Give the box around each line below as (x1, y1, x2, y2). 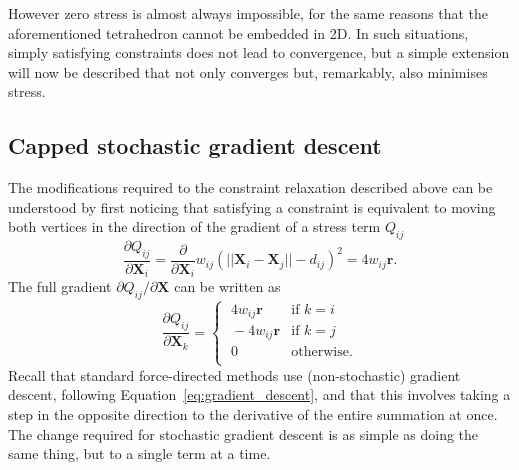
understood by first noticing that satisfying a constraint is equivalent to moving (8, 196, 496, 217)
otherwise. (291, 345, 353, 360)
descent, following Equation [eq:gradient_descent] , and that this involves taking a (8, 384, 511, 405)
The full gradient (8, 276, 112, 297)
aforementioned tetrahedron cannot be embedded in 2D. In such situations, (8, 22, 469, 43)
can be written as (174, 276, 281, 297)
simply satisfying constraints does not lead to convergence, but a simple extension (8, 42, 510, 63)
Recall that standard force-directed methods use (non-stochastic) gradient (8, 364, 461, 385)
